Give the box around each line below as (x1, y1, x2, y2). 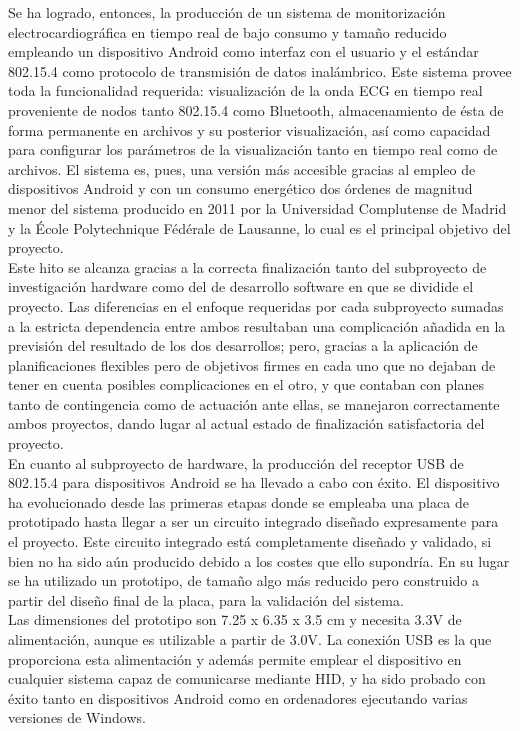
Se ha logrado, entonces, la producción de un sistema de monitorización (8, 2, 446, 22)
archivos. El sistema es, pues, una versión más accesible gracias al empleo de (8, 158, 476, 179)
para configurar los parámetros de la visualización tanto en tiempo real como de (8, 139, 498, 160)
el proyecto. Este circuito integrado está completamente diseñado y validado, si (8, 531, 492, 552)
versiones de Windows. (8, 707, 146, 728)
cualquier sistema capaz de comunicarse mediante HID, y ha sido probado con (8, 668, 486, 689)
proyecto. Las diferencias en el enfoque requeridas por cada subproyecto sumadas (8, 295, 504, 316)
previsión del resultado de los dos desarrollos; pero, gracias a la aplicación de (8, 335, 478, 356)
